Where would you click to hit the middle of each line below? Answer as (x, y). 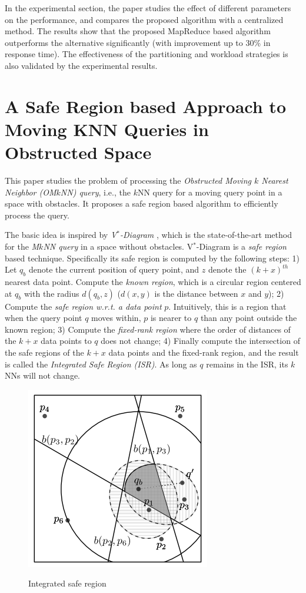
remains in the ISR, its (247, 364)
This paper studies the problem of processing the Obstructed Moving (128, 180)
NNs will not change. (43, 375)
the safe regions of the (44, 352)
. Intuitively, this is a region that (227, 306)
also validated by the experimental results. (81, 65)
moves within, (116, 318)
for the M (22, 246)
